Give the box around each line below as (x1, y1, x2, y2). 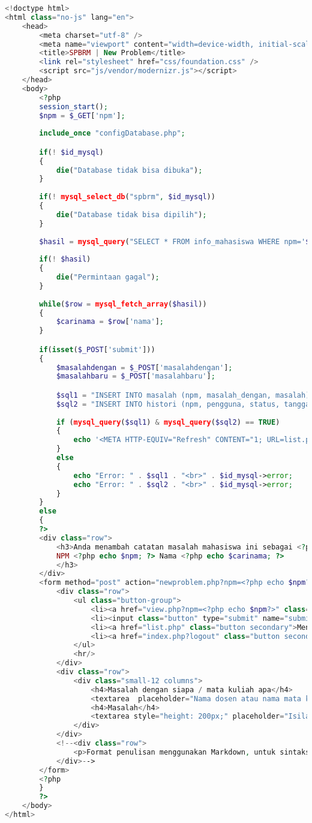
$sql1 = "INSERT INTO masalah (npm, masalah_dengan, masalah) (56, 391, 310, 400)
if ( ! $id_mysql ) (39, 148, 104, 157)
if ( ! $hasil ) (39, 255, 91, 264)
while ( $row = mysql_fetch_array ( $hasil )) (39, 299, 207, 308)
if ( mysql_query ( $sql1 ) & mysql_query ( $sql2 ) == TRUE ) (56, 417, 280, 426)
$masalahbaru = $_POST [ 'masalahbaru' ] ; (56, 372, 215, 381)
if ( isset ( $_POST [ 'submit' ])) (39, 345, 155, 354)
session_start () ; (39, 102, 108, 111)
